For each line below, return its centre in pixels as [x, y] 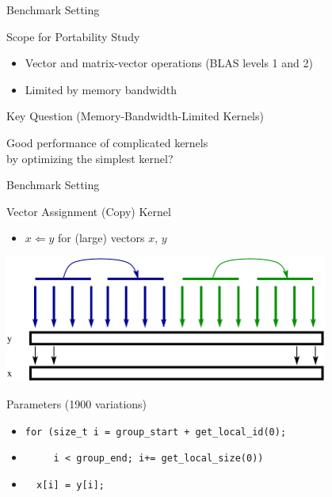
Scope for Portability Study [73, 36]
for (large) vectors [101, 238]
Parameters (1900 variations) [77, 403]
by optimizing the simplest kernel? [90, 158]
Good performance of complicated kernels [107, 142]
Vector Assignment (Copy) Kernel [89, 211]
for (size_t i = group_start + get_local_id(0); [156, 432]
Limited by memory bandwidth [101, 89]
